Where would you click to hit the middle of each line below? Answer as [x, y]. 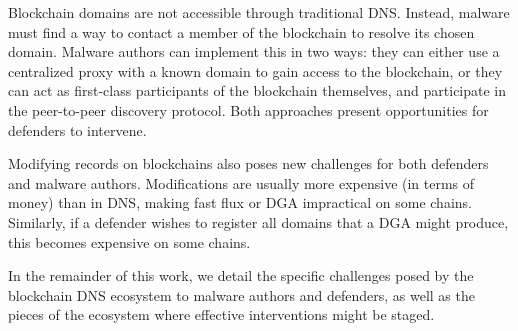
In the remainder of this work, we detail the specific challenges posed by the [241, 275]
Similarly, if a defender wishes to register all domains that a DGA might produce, [258, 221]
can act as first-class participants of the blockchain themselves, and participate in [257, 90]
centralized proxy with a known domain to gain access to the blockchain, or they [255, 70]
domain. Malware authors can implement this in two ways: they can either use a [254, 51]
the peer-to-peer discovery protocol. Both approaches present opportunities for [248, 109]
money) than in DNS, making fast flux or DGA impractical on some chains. [240, 202]
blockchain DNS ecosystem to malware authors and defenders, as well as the [241, 294]
